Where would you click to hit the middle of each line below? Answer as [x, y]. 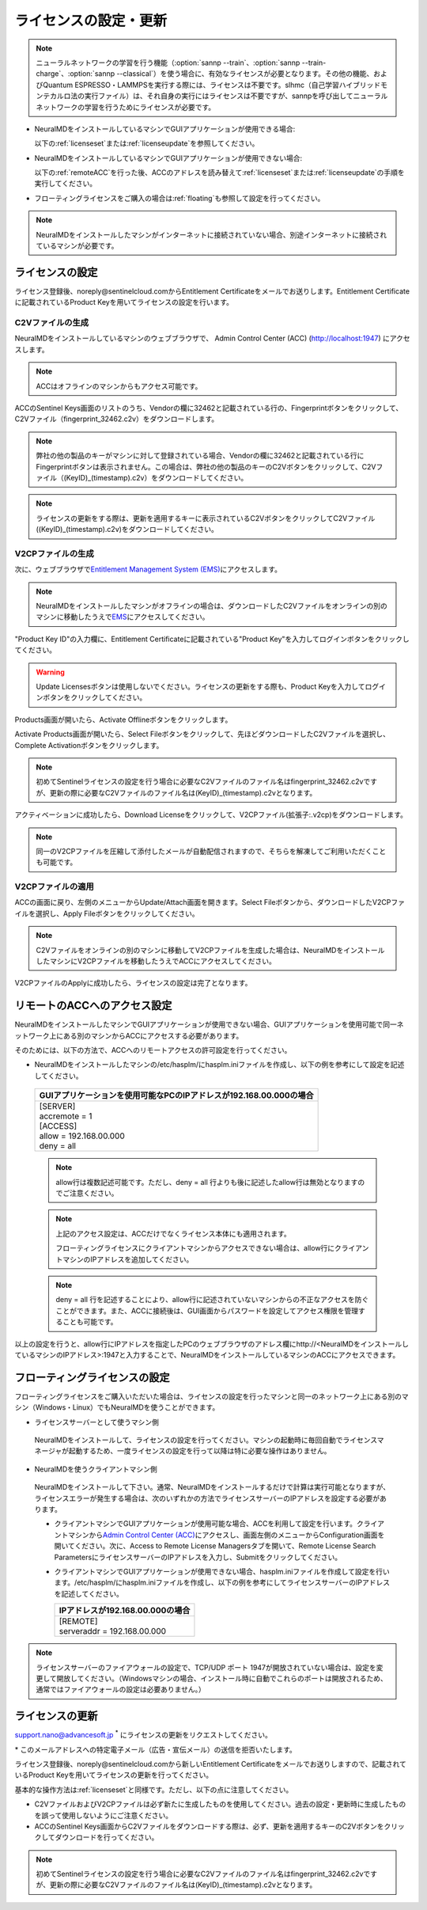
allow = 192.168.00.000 [82, 1136]
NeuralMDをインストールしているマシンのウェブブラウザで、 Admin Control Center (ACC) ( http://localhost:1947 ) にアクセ [212, 338]
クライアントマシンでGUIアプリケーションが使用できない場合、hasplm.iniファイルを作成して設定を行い [222, 1571]
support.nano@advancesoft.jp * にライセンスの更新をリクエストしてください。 [143, 1734]
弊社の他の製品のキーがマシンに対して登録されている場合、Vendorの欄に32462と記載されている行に [200, 456]
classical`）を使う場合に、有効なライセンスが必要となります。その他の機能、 [248, 74]
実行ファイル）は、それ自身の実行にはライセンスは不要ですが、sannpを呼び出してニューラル [236, 96]
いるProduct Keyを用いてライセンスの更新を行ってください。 [114, 1775]
